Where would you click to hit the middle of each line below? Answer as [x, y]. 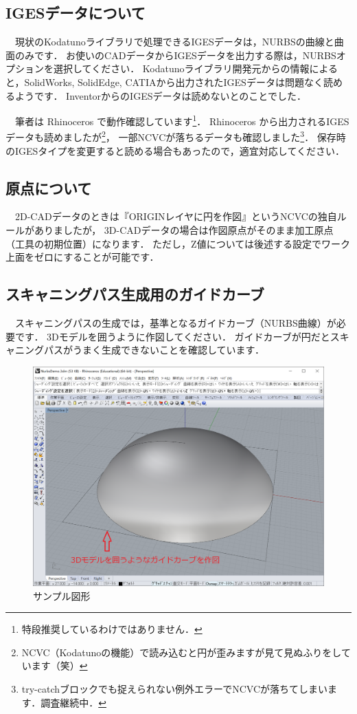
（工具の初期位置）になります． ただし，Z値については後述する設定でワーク [178, 243]
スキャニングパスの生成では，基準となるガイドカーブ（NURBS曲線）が [175, 323]
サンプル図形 [62, 595]
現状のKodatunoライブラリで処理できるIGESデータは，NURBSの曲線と [174, 42]
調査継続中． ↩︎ [73, 702]
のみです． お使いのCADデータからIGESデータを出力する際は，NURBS [175, 55]
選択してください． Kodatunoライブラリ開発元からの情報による [196, 68]
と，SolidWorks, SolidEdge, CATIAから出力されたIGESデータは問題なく [164, 82]
